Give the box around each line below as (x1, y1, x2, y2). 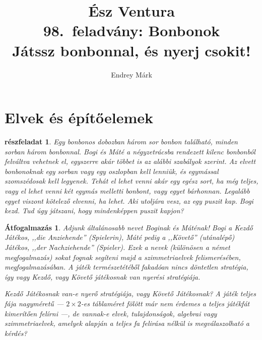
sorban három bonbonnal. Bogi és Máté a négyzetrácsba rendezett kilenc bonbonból (5, 146, 255, 156)
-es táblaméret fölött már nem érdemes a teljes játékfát (81, 298, 250, 308)
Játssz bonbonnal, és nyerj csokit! (12, 40, 251, 60)
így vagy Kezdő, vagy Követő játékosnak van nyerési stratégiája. (5, 271, 201, 282)
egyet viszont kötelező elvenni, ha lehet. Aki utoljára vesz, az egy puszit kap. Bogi (5, 195, 253, 206)
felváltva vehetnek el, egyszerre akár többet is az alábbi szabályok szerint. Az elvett (5, 156, 256, 166)
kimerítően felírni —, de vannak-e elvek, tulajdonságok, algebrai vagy (5, 308, 217, 318)
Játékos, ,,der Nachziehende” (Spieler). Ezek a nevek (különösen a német (5, 241, 230, 252)
